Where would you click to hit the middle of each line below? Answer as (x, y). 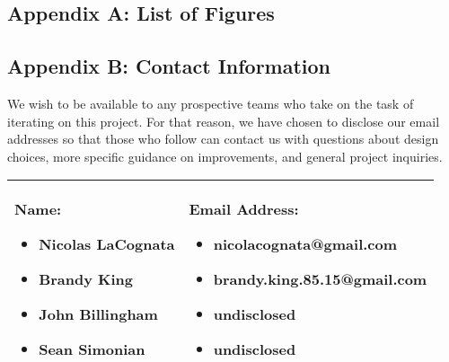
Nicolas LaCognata (107, 244)
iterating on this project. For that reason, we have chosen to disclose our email (224, 121)
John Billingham (98, 314)
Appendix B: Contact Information (169, 66)
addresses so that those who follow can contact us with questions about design (223, 139)
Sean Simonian (92, 349)
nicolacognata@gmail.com (305, 244)
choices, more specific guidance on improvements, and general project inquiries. (225, 156)
